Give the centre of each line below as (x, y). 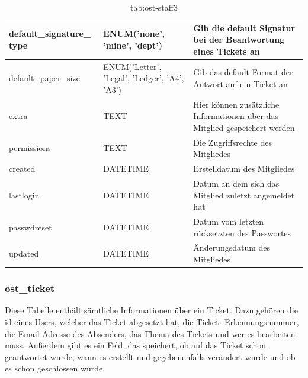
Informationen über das (236, 116)
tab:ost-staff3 (154, 7)
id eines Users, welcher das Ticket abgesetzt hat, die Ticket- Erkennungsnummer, (152, 321)
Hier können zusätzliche (236, 104)
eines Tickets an (227, 51)
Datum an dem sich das (236, 183)
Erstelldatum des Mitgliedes (244, 169)
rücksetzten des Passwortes (242, 233)
